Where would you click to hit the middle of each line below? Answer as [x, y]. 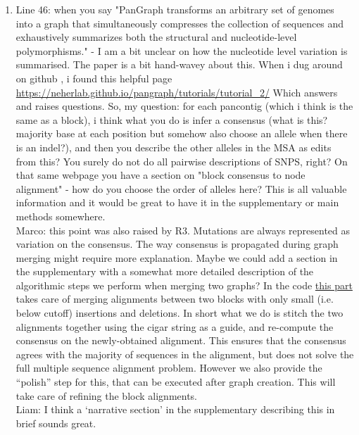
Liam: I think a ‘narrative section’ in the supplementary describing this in [175, 409]
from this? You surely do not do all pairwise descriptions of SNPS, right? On [182, 161]
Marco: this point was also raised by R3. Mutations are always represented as [183, 230]
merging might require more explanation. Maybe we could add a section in [177, 257]
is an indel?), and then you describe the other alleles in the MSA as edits [174, 147]
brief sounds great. [56, 423]
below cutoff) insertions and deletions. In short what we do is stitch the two [179, 313]
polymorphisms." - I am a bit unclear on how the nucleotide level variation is [182, 50]
